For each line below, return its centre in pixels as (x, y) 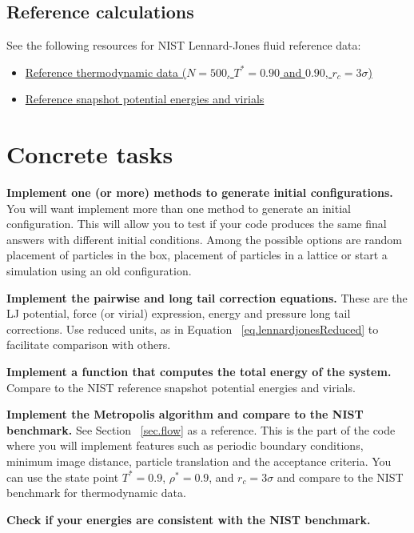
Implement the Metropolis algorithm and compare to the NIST (185, 414)
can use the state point (63, 477)
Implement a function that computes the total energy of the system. (199, 372)
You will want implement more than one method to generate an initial (179, 208)
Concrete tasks (90, 154)
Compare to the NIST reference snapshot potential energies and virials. (181, 387)
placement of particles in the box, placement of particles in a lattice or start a (197, 255)
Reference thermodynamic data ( (106, 72)
